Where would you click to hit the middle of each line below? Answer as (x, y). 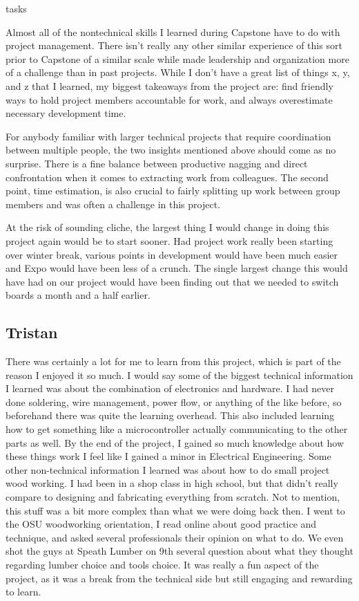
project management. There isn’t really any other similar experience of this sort (174, 45)
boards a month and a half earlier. (78, 295)
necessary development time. (66, 113)
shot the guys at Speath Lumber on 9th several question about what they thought (179, 551)
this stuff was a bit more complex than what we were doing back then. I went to (175, 510)
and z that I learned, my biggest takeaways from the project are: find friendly (169, 85)
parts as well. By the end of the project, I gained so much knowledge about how (175, 442)
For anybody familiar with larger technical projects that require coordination (168, 136)
